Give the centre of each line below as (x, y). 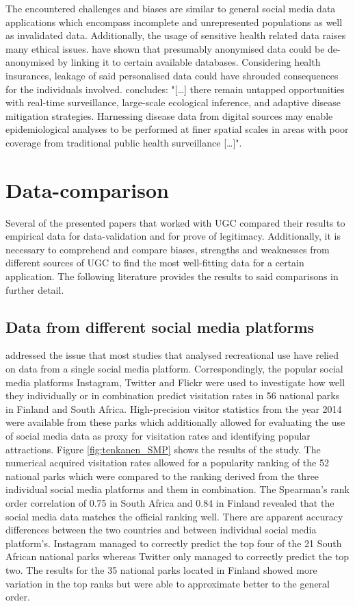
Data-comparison (87, 189)
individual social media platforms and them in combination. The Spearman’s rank (177, 489)
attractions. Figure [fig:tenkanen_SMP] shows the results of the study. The (163, 449)
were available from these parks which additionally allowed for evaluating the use (175, 422)
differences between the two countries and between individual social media (161, 530)
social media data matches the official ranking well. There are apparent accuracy (174, 516)
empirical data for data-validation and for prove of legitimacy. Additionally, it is (173, 236)
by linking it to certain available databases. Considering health (189, 62)
